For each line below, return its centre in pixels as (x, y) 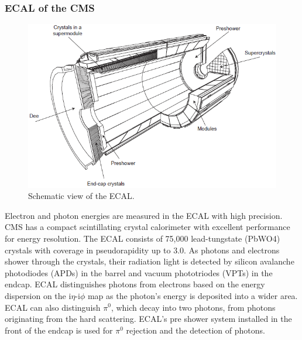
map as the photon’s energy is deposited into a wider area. (193, 295)
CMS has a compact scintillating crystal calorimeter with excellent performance (147, 227)
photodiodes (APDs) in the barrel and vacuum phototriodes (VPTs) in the (139, 272)
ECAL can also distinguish (53, 307)
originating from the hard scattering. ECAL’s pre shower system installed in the (148, 319)
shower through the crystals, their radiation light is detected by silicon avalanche (150, 261)
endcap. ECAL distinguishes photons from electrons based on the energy (135, 284)
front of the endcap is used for (59, 330)
